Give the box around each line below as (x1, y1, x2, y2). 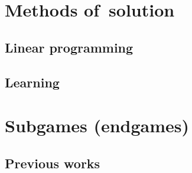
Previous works (5, 154, 100, 172)
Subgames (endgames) (5, 113, 190, 138)
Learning (5, 73, 60, 91)
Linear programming (5, 38, 134, 56)
